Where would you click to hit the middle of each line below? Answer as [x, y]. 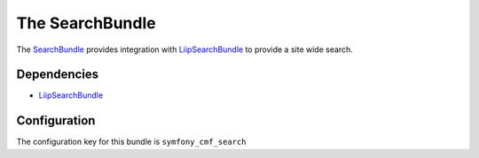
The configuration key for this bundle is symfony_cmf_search [131, 142]
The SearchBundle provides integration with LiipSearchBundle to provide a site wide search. [185, 49]
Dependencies [58, 75]
